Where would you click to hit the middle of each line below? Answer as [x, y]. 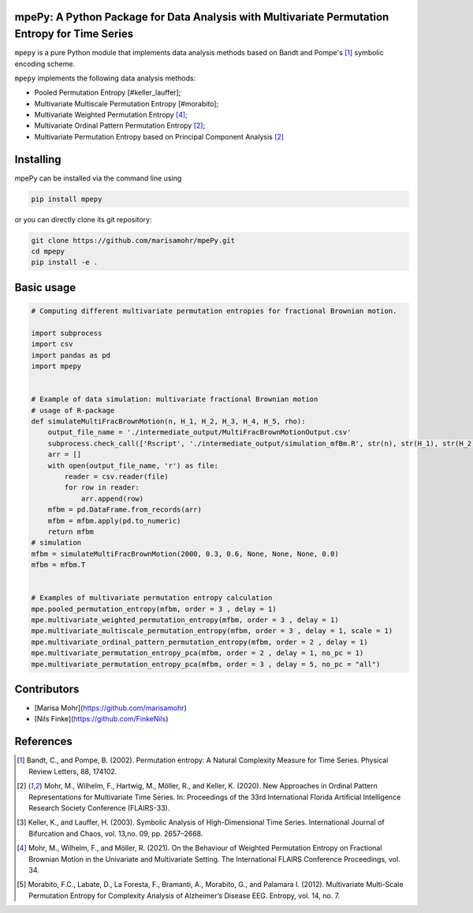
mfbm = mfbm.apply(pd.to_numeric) [114, 521]
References [43, 742]
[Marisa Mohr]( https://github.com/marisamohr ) [110, 708]
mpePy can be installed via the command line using [98, 178]
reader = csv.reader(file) [116, 476]
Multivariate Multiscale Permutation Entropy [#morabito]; [127, 103]
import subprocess [67, 333]
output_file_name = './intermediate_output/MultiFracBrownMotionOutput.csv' [199, 432]
